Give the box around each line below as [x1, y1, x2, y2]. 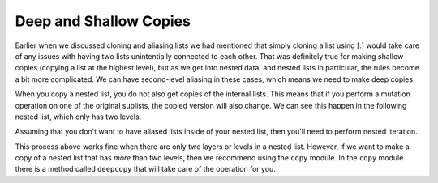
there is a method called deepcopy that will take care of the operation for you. [15, 164, 276, 174]
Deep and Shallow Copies [15, 12, 191, 30]
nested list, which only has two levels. [15, 112, 142, 121]
